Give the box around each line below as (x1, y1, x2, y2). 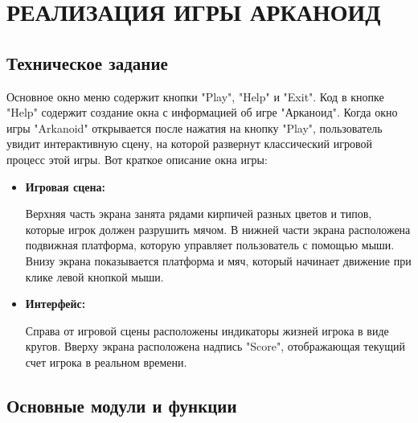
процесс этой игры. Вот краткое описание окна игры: (6, 150, 268, 167)
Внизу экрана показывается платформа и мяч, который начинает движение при (25, 252, 412, 269)
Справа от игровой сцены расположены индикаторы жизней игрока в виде (25, 322, 389, 339)
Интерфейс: (25, 295, 86, 312)
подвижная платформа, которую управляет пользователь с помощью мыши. (25, 236, 395, 253)
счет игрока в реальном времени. (25, 353, 187, 370)
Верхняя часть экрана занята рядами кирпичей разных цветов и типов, (25, 205, 372, 222)
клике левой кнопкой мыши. (25, 268, 164, 285)
